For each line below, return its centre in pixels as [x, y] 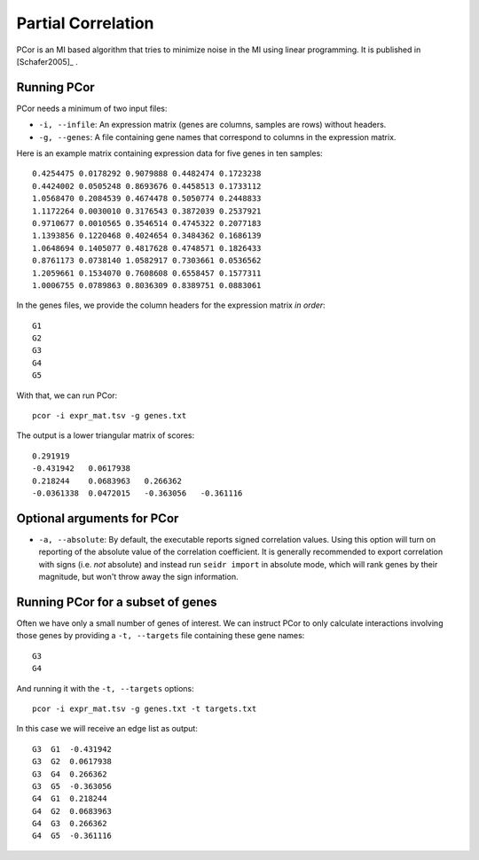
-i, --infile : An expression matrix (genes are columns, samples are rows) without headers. [212, 125]
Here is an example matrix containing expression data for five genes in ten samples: [169, 153]
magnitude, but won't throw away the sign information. [138, 577]
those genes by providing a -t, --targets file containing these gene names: [161, 636]
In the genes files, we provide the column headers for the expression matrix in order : [171, 305]
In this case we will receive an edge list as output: [107, 729]
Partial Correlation [85, 23]
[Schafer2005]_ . [47, 61]
